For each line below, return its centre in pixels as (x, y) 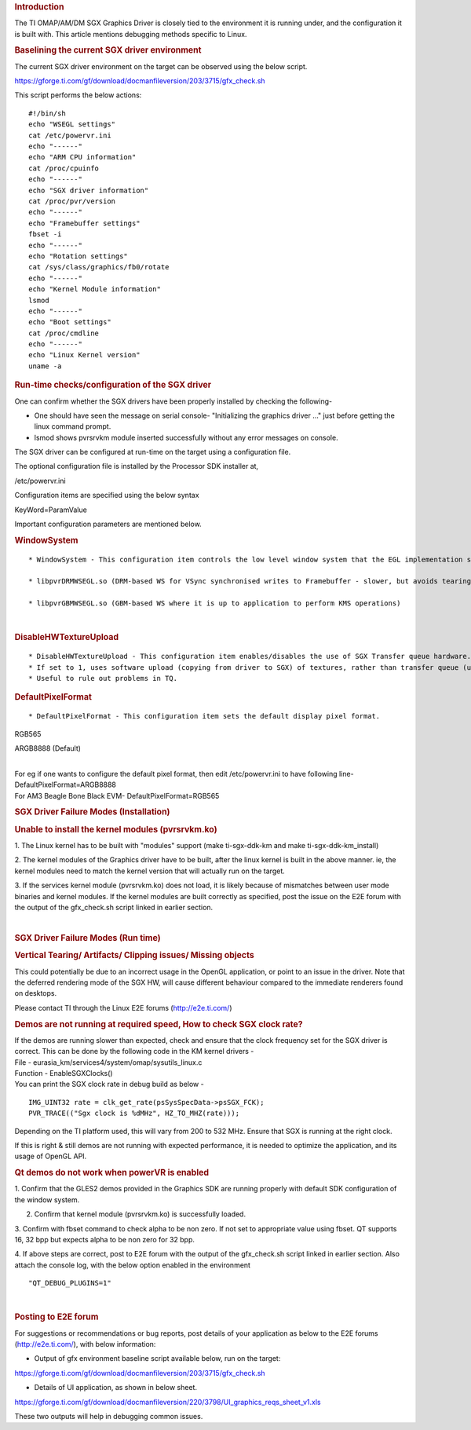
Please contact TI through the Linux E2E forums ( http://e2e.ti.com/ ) (123, 1008)
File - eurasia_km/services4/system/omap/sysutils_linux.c (108, 1062)
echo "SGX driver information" (89, 190)
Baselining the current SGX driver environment (108, 50)
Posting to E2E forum (57, 1317)
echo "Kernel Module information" (95, 289)
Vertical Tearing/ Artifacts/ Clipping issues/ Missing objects (134, 956)
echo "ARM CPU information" (82, 157)
